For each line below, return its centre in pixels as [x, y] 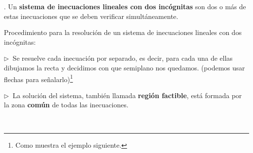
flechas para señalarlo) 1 [38, 78]
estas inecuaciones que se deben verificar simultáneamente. [91, 16]
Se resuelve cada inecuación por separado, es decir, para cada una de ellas [123, 58]
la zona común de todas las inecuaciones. [66, 105]
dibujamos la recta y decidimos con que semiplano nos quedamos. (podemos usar [125, 67]
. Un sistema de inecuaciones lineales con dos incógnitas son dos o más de [125, 6]
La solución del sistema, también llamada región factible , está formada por [127, 95]
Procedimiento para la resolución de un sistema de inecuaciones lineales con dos [123, 32]
